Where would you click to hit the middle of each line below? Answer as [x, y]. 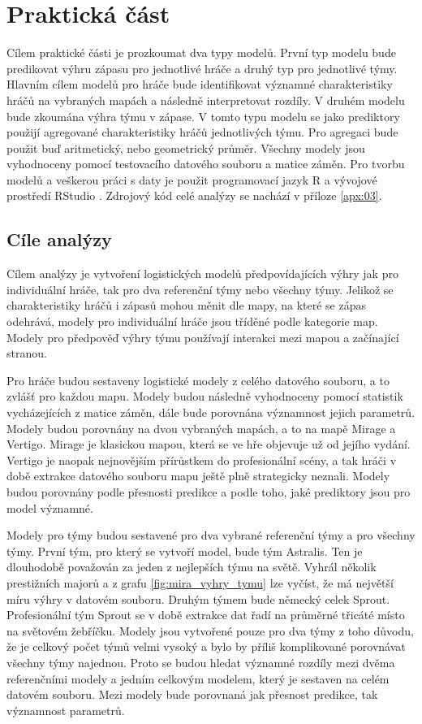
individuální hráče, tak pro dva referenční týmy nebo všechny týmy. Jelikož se [200, 289]
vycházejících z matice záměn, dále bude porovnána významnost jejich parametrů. [211, 412]
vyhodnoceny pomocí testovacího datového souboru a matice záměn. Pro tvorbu [206, 164]
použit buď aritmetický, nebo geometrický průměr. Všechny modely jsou [186, 147]
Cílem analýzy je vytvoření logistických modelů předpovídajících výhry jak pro [202, 273]
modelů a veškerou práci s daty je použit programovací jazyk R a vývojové [192, 179]
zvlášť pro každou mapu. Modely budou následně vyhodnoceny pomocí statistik [205, 396]
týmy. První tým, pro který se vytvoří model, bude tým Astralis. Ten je [185, 551]
